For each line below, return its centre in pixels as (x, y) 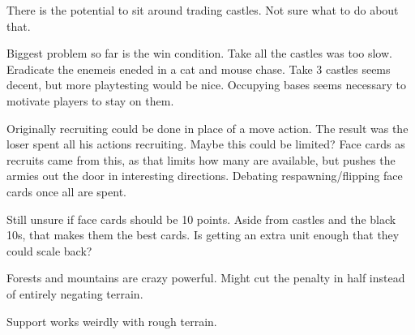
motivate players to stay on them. (90, 100)
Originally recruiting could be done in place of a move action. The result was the (207, 128)
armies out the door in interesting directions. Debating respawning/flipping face (205, 176)
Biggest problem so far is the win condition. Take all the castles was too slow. (199, 53)
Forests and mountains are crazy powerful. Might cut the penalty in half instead (206, 278)
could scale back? (49, 250)
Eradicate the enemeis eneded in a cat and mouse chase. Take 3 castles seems (199, 69)
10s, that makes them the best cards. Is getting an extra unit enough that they (203, 235)
